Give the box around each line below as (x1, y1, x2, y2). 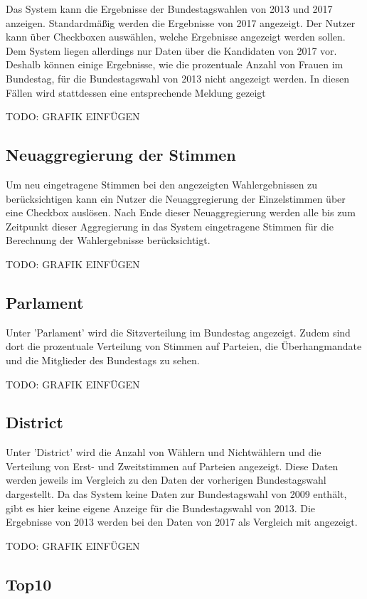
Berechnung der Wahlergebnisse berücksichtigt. (6, 233, 211, 248)
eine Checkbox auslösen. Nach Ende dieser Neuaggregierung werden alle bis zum (6, 205, 356, 220)
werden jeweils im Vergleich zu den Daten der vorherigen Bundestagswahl (6, 472, 326, 487)
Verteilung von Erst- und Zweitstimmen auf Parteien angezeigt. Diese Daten (6, 458, 339, 473)
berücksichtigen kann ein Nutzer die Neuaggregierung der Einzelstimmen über (6, 191, 346, 206)
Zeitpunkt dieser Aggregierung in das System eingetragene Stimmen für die (6, 218, 334, 233)
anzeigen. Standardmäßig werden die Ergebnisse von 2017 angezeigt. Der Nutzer (6, 15, 356, 30)
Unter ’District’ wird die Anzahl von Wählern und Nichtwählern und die (6, 445, 321, 460)
